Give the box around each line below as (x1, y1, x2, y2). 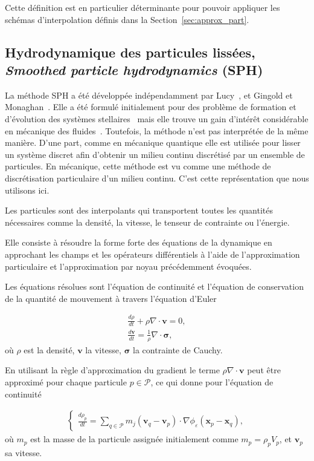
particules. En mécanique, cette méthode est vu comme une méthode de (5, 160, 271, 172)
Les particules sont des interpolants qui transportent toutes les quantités (5, 204, 273, 217)
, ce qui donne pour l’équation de (150, 376, 274, 388)
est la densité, (24, 343, 75, 356)
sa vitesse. (5, 446, 42, 459)
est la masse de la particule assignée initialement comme (30, 433, 239, 445)
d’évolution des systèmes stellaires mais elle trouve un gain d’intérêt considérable (5, 112, 309, 125)
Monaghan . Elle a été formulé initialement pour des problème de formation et (5, 100, 296, 113)
